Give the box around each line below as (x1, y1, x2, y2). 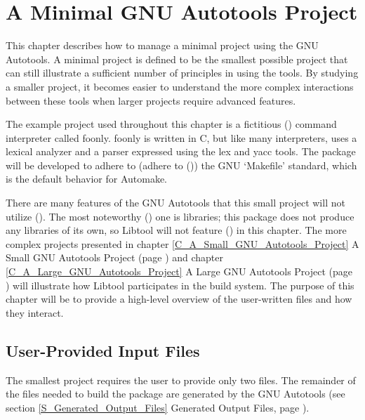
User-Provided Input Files (6, 339, 200, 361)
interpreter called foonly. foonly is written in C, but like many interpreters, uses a (6, 130, 357, 145)
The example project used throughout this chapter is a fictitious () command (6, 117, 337, 131)
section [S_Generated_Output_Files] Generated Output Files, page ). (6, 400, 310, 414)
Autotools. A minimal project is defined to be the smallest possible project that (6, 51, 348, 66)
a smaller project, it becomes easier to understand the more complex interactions (6, 79, 354, 93)
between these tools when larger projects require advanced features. (6, 93, 296, 107)
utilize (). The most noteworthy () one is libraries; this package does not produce (6, 209, 354, 223)
